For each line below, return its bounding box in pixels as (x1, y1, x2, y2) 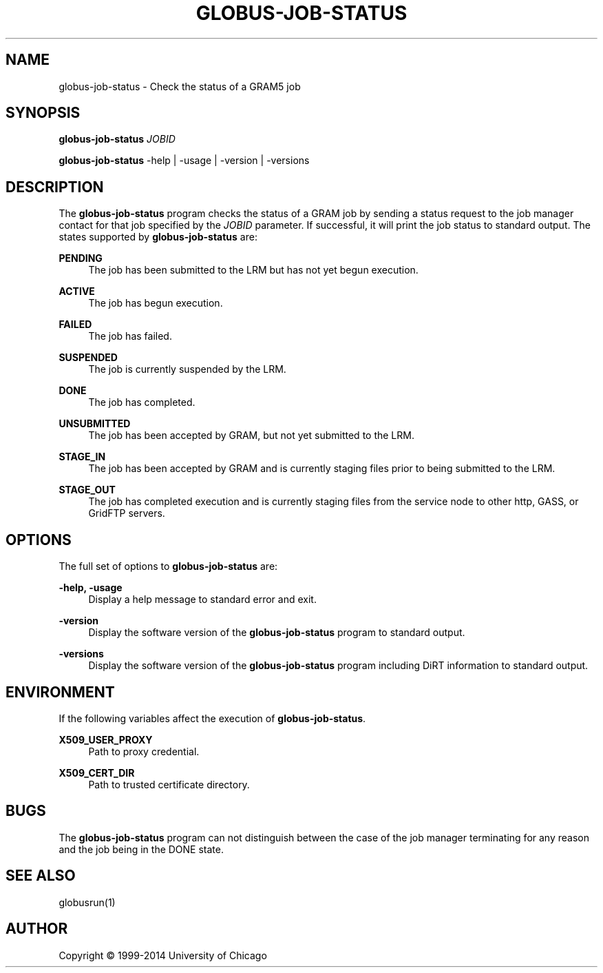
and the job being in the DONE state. (59, 843, 224, 855)
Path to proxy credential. (88, 745, 200, 757)
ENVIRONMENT (6, 683, 115, 701)
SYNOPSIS (6, 104, 81, 122)
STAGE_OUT (59, 484, 116, 496)
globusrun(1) (59, 896, 116, 908)
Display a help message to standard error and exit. (88, 593, 317, 606)
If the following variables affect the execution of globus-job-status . (59, 712, 366, 724)
